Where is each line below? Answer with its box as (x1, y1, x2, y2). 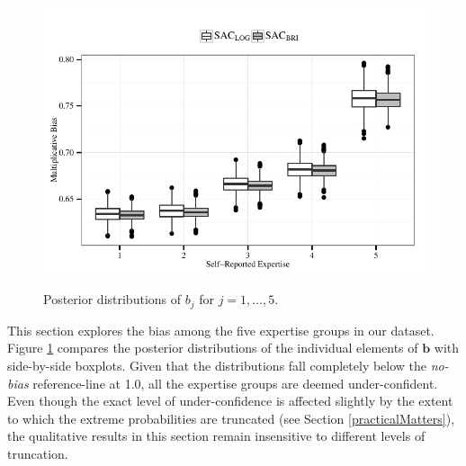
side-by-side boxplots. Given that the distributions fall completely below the (7, 356, 427, 375)
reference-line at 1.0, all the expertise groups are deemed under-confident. (32, 373, 438, 392)
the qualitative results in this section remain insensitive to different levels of (7, 426, 426, 445)
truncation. (7, 444, 68, 462)
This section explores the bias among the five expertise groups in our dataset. (7, 320, 435, 339)
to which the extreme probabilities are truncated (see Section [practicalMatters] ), (7, 408, 455, 427)
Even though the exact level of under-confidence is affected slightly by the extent (7, 391, 453, 410)
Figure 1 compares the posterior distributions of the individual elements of (7, 338, 418, 357)
